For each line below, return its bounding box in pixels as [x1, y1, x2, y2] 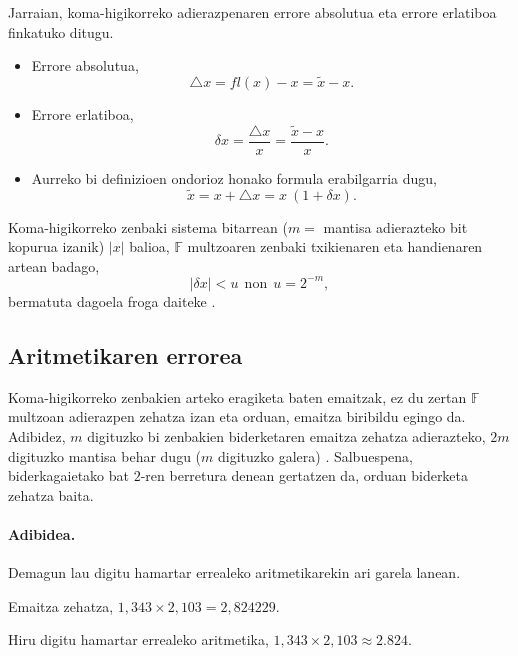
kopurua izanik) [8, 236, 105, 257]
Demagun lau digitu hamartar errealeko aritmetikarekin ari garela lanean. [8, 562, 461, 583]
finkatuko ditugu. [8, 21, 114, 42]
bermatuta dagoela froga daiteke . [8, 290, 216, 311]
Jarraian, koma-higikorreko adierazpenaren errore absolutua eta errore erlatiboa [8, 2, 497, 22]
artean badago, [8, 255, 100, 276]
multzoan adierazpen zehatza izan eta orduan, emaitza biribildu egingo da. [8, 406, 466, 427]
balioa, [129, 236, 170, 257]
